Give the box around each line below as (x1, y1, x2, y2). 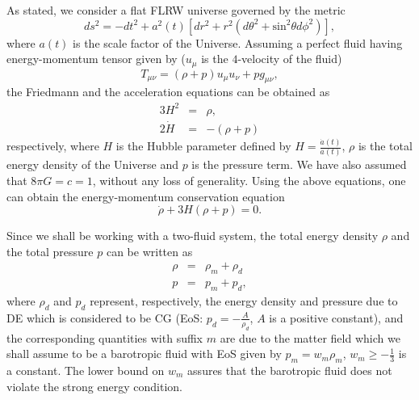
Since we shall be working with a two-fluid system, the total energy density (6, 227, 379, 244)
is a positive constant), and (269, 309, 404, 326)
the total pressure (6, 242, 94, 259)
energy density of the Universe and (6, 156, 178, 173)
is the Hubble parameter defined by (115, 137, 291, 154)
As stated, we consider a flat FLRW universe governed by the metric (6, 2, 346, 18)
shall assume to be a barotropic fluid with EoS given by (6, 345, 282, 362)
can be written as (106, 242, 193, 259)
